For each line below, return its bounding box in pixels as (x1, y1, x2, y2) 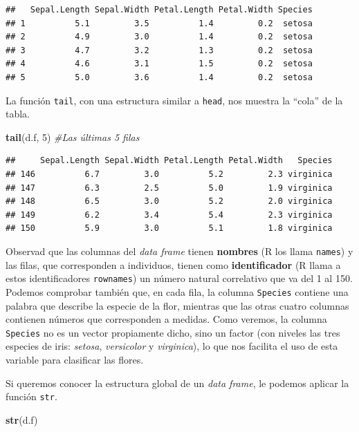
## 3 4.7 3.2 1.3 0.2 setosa (6, 45, 313, 55)
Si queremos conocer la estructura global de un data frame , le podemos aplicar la (6, 375, 349, 390)
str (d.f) (6, 412, 38, 426)
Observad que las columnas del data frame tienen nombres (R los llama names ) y (6, 243, 353, 258)
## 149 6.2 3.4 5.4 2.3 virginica (6, 209, 333, 220)
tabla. (6, 106, 30, 121)
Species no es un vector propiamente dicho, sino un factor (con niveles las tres (6, 325, 340, 339)
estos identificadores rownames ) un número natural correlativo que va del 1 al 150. (6, 271, 353, 285)
